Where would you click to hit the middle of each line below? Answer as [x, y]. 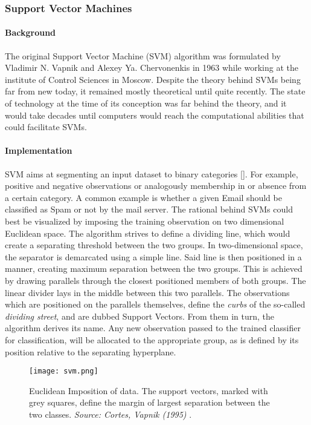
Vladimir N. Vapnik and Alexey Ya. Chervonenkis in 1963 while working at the [152, 68]
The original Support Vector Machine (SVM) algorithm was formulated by [143, 55]
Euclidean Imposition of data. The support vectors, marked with [149, 390]
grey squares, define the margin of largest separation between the [149, 402]
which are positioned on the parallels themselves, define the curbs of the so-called [155, 304]
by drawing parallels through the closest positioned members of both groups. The [155, 280]
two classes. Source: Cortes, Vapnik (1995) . [111, 414]
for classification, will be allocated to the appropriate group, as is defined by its [152, 339]
